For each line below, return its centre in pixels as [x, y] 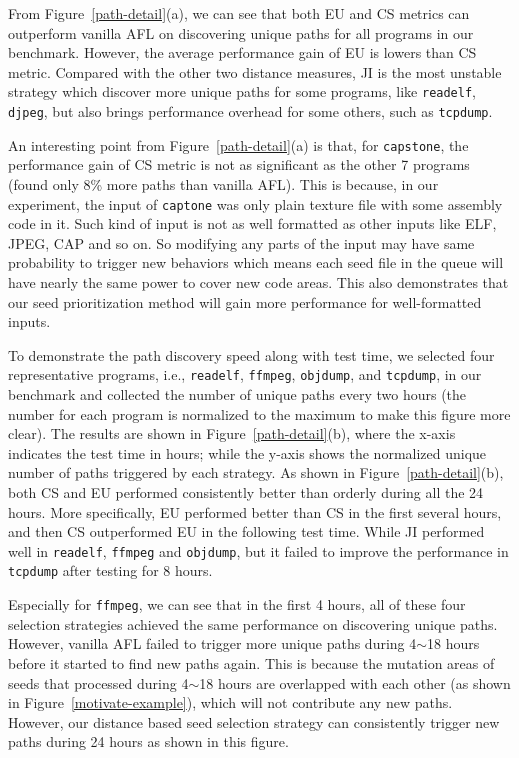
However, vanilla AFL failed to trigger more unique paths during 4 [212, 643]
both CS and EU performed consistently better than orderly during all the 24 [246, 491]
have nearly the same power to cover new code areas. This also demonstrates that [258, 281]
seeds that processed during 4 [98, 682]
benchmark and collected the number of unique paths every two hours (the [237, 394]
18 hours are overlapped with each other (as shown [355, 682]
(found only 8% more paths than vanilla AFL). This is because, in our [223, 183]
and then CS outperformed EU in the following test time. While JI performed [246, 531]
